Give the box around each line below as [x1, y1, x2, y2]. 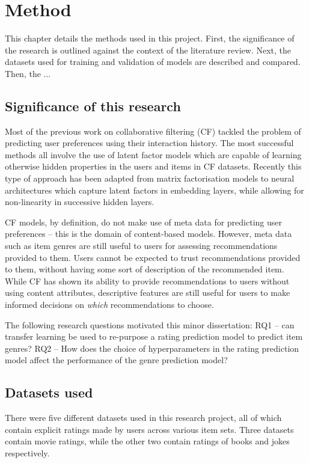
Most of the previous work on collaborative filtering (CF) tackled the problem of [5, 124, 301, 137]
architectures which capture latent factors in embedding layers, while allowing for [5, 183, 304, 196]
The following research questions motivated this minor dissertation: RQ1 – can [5, 318, 295, 331]
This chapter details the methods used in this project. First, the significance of [5, 32, 295, 44]
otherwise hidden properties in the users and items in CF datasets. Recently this [5, 160, 302, 173]
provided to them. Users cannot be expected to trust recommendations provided [5, 251, 301, 263]
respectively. [5, 446, 50, 459]
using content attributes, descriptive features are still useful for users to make [5, 286, 290, 299]
